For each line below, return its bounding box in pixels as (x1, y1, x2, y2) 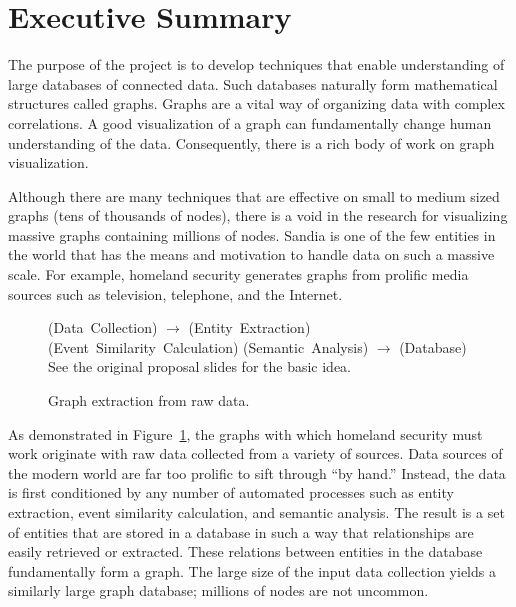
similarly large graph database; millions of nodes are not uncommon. (8, 580, 429, 601)
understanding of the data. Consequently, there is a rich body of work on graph (8, 132, 495, 153)
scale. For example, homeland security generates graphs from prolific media (8, 264, 469, 285)
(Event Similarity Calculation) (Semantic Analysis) (48, 336, 369, 357)
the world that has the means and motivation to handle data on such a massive (8, 244, 495, 265)
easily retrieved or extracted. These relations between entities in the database (8, 541, 483, 562)
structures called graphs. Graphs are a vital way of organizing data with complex (8, 93, 505, 114)
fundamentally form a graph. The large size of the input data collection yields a (8, 560, 496, 581)
